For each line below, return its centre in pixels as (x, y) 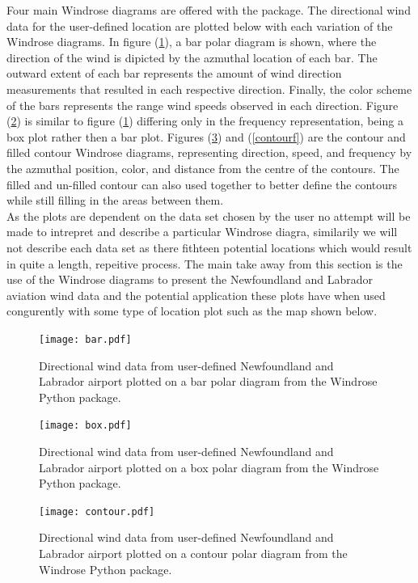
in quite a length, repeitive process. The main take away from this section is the (205, 263)
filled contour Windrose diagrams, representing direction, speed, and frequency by (209, 152)
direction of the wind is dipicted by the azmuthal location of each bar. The (192, 57)
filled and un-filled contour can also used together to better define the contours (202, 184)
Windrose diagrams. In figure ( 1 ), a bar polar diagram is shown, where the (192, 42)
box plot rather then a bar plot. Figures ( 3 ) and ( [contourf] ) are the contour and (206, 136)
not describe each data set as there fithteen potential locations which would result (209, 247)
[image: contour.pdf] (97, 511)
